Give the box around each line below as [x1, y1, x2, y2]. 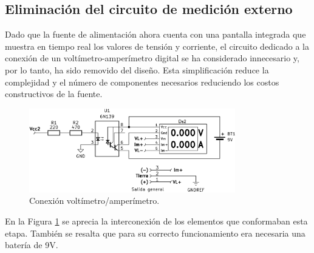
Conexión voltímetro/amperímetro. [29, 194, 160, 207]
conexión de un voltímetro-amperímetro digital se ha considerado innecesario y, [5, 52, 299, 64]
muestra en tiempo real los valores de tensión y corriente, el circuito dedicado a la [5, 39, 309, 52]
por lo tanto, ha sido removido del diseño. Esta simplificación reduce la [5, 63, 269, 76]
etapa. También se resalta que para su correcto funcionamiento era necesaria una [5, 226, 305, 239]
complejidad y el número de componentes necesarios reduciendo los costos [5, 75, 279, 88]
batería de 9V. [5, 238, 58, 251]
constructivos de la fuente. [5, 87, 103, 100]
